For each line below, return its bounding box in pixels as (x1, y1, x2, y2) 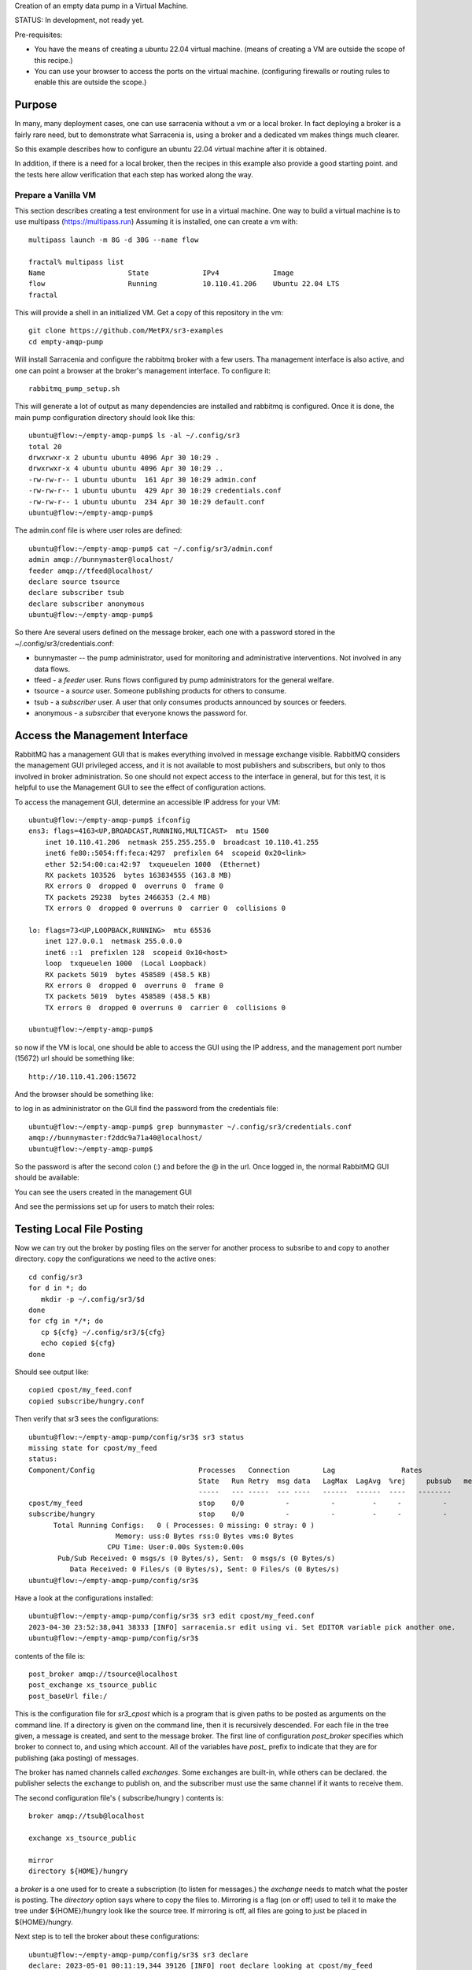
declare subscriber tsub (28, 588, 124, 597)
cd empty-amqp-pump (28, 337, 104, 346)
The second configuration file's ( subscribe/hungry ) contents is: (14, 1793, 224, 1802)
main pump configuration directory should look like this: (14, 412, 196, 422)
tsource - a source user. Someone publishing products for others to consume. (34, 686, 287, 696)
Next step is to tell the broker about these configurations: (14, 1931, 200, 1942)
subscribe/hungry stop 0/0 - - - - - (28, 1510, 448, 1518)
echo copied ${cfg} (40, 1339, 116, 1347)
